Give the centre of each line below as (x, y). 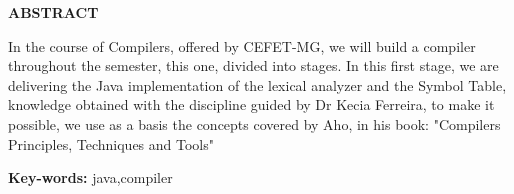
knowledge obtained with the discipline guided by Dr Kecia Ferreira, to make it (251, 104)
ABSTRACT (53, 12)
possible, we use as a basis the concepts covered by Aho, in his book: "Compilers (254, 123)
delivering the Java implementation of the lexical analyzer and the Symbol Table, (257, 84)
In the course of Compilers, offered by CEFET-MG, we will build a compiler (242, 45)
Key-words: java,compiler (90, 177)
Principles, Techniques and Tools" (111, 143)
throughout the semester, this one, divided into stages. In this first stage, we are (253, 65)
